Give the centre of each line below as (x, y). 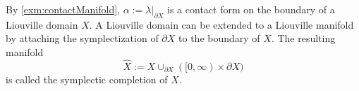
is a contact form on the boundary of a (251, 9)
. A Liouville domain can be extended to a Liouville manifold (221, 24)
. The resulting (303, 38)
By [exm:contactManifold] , (63, 9)
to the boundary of (219, 38)
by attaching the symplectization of (82, 38)
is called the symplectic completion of (87, 79)
